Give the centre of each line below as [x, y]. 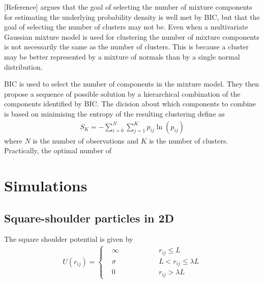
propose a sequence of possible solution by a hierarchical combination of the [122, 93]
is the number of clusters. [189, 140]
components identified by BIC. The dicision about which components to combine [130, 104]
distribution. [23, 66]
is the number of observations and [85, 140]
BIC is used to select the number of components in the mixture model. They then [132, 84]
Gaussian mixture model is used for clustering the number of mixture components [132, 36]
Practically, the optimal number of [58, 150]
